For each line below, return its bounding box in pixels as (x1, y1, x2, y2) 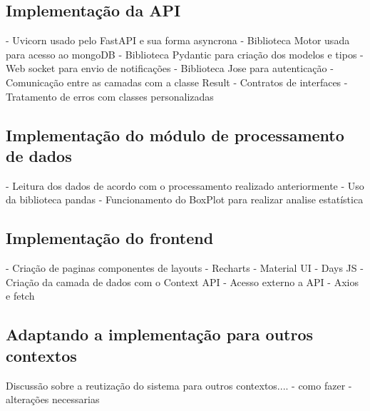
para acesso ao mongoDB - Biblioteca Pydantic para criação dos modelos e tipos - (6, 46, 364, 61)
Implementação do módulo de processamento (6, 123, 344, 146)
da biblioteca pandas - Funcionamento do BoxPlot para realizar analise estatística (6, 192, 364, 207)
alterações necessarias (6, 392, 100, 407)
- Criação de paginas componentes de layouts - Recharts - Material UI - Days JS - (6, 260, 364, 275)
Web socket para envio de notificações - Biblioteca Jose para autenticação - (6, 61, 334, 76)
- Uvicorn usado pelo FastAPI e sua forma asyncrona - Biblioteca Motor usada (6, 33, 350, 48)
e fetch (6, 288, 35, 303)
